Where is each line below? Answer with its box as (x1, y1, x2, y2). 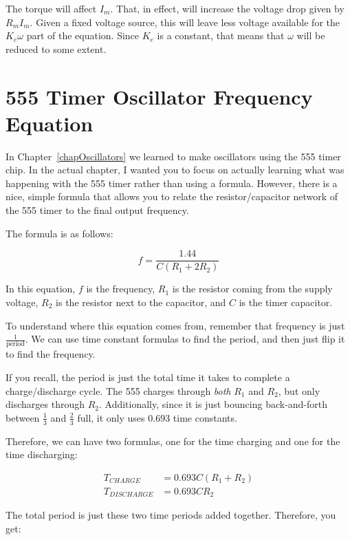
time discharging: (6, 447, 78, 462)
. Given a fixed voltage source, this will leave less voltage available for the (30, 14, 340, 29)
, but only (278, 383, 320, 398)
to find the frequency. (6, 347, 96, 361)
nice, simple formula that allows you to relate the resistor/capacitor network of (6, 189, 338, 204)
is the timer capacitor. (239, 294, 333, 309)
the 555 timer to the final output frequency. (6, 203, 189, 217)
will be (296, 28, 325, 43)
